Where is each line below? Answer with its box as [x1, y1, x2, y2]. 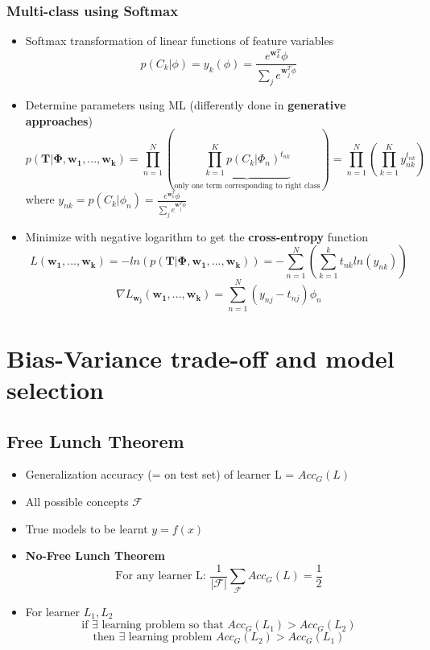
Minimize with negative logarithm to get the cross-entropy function [25, 228, 368, 245]
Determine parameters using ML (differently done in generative [25, 97, 346, 113]
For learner [25, 603, 81, 619]
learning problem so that [101, 619, 224, 631]
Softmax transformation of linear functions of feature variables [25, 32, 334, 49]
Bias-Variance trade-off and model [6, 341, 395, 374]
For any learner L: [115, 570, 206, 582]
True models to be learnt [25, 520, 148, 537]
